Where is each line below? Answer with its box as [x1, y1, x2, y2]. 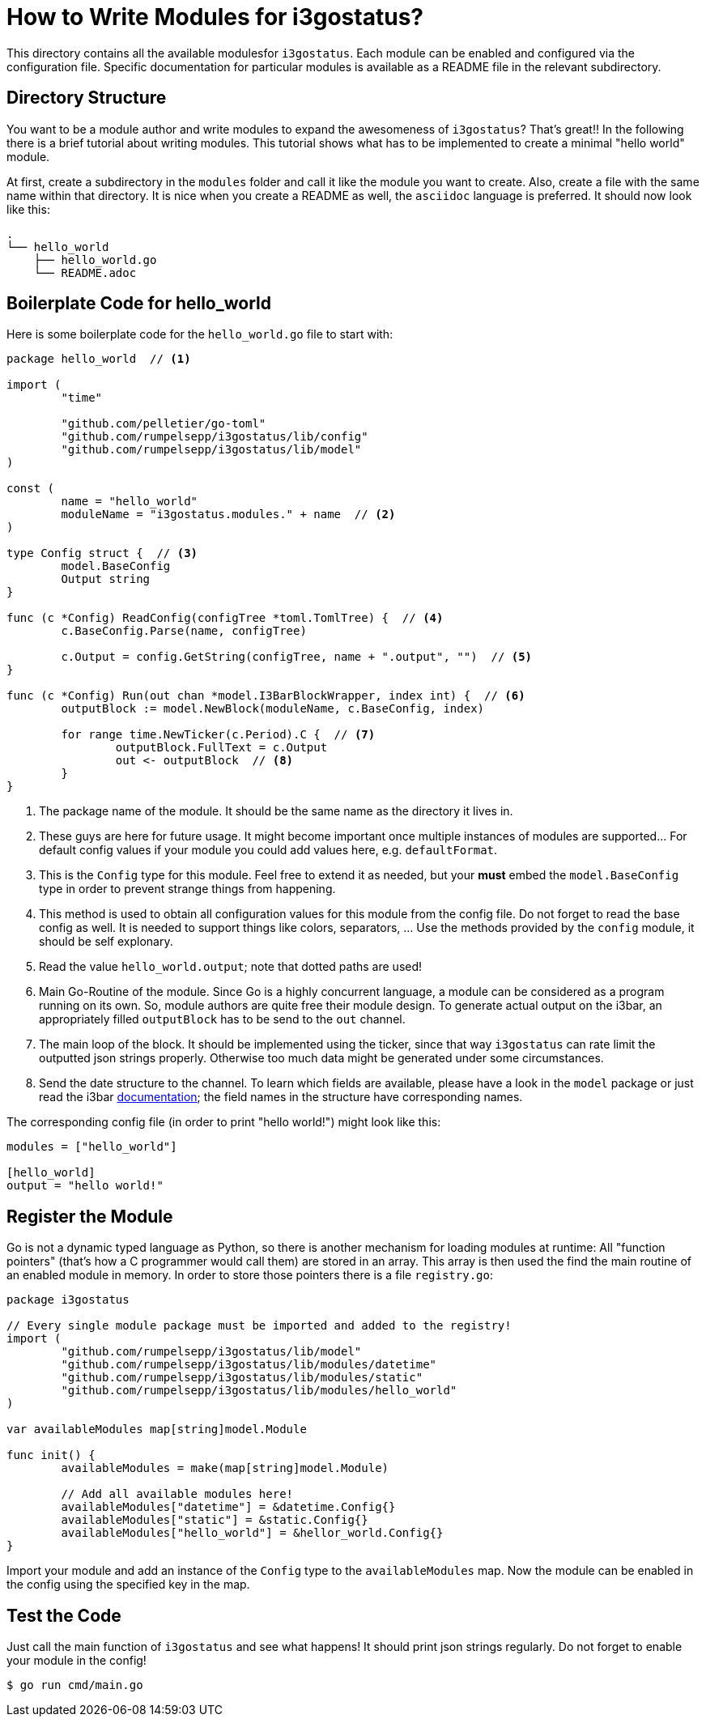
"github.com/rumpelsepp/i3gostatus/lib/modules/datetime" [61, 1358, 437, 1372]
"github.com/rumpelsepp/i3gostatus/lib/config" [61, 430, 368, 444]
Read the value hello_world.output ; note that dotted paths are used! [39, 959, 423, 974]
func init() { [6, 1449, 96, 1462]
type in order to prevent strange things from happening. [39, 882, 336, 896]
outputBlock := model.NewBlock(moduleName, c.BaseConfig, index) [61, 702, 485, 716]
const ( [6, 482, 55, 496]
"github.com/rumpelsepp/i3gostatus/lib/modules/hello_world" [61, 1384, 457, 1398]
